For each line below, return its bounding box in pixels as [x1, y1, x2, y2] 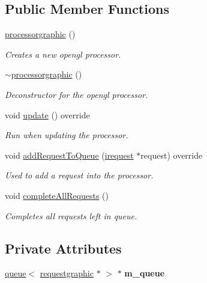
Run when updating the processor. [5, 129, 128, 141]
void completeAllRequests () [5, 189, 109, 201]
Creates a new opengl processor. [5, 47, 121, 60]
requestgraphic [40, 267, 94, 279]
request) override [140, 148, 203, 161]
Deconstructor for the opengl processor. [5, 88, 148, 100]
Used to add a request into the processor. [5, 169, 154, 181]
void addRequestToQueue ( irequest [5, 148, 134, 161]
